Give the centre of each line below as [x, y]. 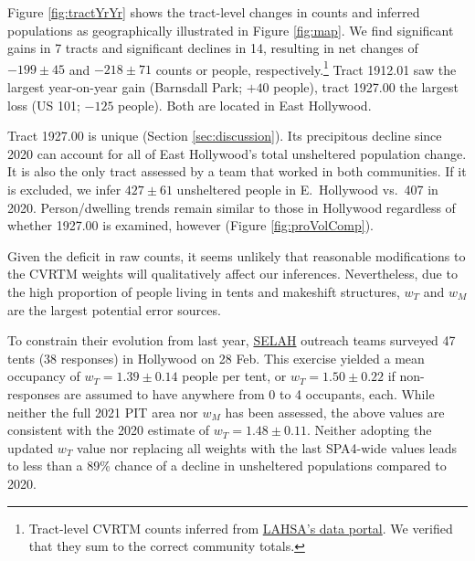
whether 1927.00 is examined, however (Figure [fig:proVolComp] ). [191, 225]
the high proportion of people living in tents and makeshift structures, [204, 291]
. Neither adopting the [369, 430]
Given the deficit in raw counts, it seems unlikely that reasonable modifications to [237, 255]
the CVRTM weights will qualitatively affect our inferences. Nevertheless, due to [232, 274]
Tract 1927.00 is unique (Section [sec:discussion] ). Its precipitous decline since [225, 136]
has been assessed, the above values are [335, 412]
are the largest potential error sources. [114, 309]
